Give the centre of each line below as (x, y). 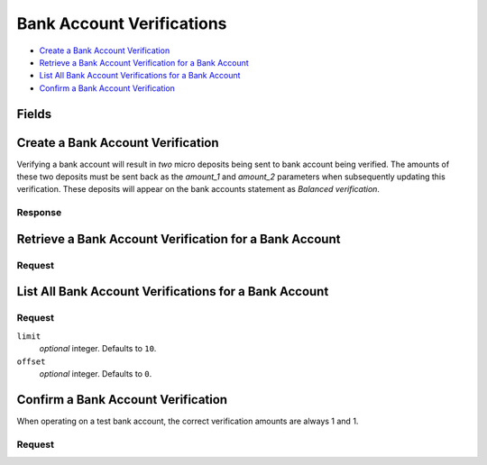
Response (39, 213)
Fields (34, 114)
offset (31, 361)
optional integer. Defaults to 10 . (98, 349)
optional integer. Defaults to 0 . (96, 373)
